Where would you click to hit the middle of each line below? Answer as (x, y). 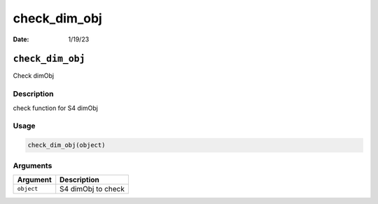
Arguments (33, 165)
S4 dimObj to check (92, 189)
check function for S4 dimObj (55, 108)
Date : (21, 39)
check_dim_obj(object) (66, 145)
